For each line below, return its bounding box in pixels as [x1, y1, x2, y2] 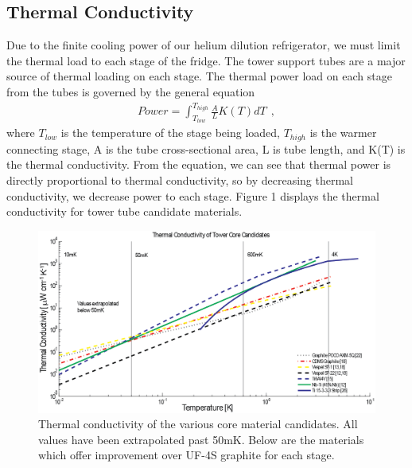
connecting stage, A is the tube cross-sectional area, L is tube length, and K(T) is [6, 140, 406, 157]
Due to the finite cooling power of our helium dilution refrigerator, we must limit [6, 37, 401, 53]
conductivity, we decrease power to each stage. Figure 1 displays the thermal [6, 187, 379, 204]
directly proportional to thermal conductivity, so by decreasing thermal [6, 171, 353, 188]
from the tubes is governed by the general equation [6, 83, 255, 99]
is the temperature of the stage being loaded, [60, 124, 280, 141]
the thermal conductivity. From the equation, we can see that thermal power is [6, 156, 391, 173]
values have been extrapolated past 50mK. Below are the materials [38, 431, 364, 447]
